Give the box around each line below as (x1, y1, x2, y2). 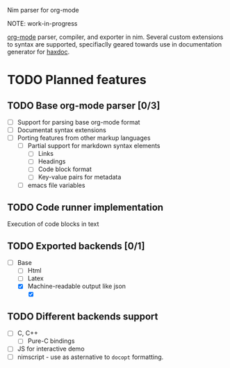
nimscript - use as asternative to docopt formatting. (17, 353, 164, 361)
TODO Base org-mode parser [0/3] (7, 99, 161, 111)
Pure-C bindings (27, 337, 75, 345)
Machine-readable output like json (27, 282, 126, 291)
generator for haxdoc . (7, 48, 70, 56)
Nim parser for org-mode (7, 6, 79, 14)
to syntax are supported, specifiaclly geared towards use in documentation (7, 40, 222, 48)
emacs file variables (27, 181, 85, 189)
